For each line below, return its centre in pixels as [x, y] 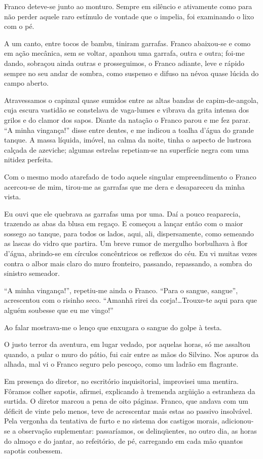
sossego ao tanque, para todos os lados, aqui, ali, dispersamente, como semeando [129, 233]
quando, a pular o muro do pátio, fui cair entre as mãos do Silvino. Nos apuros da [131, 354]
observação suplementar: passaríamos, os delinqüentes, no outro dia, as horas [138, 430]
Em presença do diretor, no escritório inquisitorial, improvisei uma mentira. [121, 381]
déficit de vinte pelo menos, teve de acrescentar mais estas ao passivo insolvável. [128, 411]
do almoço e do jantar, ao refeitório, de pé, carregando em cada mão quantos [124, 440]
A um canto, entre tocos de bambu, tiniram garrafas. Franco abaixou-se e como [127, 43]
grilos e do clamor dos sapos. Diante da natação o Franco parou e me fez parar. [127, 119]
